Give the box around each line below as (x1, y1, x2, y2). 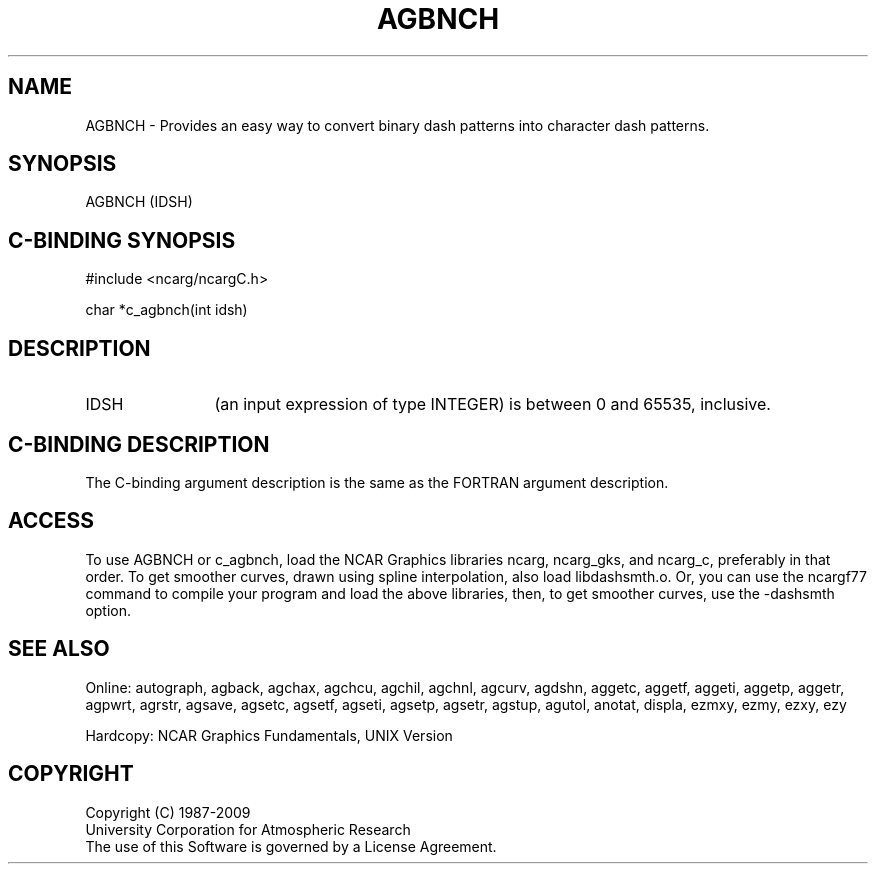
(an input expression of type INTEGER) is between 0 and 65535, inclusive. (214, 394, 771, 415)
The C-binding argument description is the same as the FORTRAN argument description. (85, 473, 669, 491)
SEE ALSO (8, 636, 110, 662)
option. (85, 601, 132, 619)
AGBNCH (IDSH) (85, 193, 193, 211)
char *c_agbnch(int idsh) (85, 301, 248, 319)
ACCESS (8, 508, 95, 534)
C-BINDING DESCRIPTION (8, 431, 270, 457)
